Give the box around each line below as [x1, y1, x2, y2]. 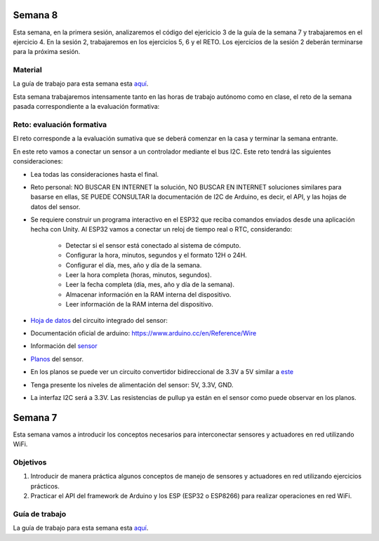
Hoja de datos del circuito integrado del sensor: [30, 316, 168, 324]
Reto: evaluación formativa [13, 119, 107, 129]
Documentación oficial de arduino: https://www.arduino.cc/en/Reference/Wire [30, 329, 257, 337]
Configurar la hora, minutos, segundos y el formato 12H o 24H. [65, 251, 247, 260]
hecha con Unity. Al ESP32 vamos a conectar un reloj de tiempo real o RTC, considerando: [30, 225, 293, 234]
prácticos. [30, 481, 60, 490]
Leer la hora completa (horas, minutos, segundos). [65, 271, 212, 279]
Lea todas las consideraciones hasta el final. [30, 170, 159, 178]
